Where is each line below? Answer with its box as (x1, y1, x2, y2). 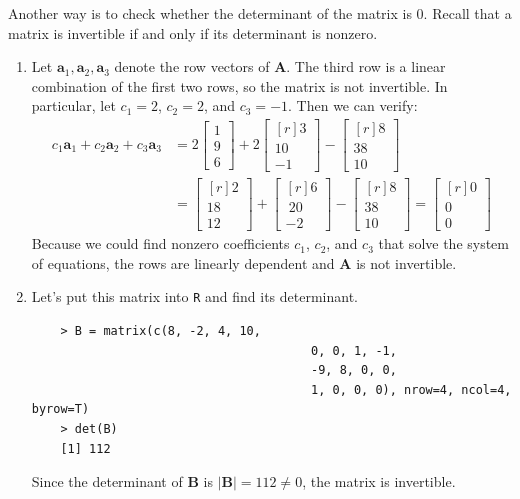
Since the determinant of (31, 471, 183, 492)
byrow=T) (31, 402, 90, 417)
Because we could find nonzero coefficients (31, 233, 290, 254)
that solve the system (378, 233, 510, 254)
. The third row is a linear (286, 56, 446, 77)
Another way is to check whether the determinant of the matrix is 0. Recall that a (8, 3, 512, 23)
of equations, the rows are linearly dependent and (31, 252, 335, 273)
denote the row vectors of (114, 56, 270, 77)
